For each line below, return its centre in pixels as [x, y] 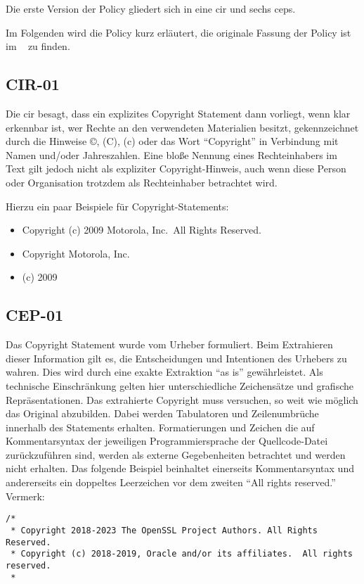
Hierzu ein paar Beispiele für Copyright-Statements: [117, 206]
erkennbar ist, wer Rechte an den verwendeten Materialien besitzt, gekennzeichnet [182, 127]
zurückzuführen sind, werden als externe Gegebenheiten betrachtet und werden [176, 454]
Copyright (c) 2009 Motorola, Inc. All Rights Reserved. [142, 230]
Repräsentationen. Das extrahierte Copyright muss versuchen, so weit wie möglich [182, 399]
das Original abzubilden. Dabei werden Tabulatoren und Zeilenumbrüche [162, 413]
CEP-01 [35, 315]
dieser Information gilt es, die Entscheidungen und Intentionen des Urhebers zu [176, 358]
